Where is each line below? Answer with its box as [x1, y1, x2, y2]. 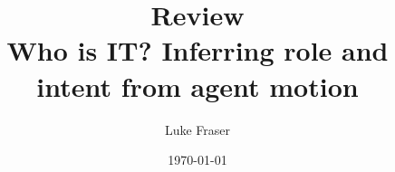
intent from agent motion [36, 67, 359, 104]
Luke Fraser [164, 119, 231, 139]
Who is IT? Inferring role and [6, 32, 389, 69]
